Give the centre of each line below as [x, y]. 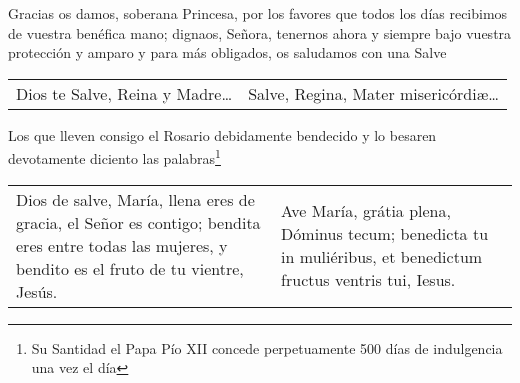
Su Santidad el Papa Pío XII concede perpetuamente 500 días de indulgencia [267, 347]
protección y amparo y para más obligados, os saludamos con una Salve [227, 52]
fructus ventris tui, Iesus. [368, 280]
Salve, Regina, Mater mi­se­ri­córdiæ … [373, 93]
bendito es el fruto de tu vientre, [130, 268]
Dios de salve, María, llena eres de [135, 199]
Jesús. [37, 291]
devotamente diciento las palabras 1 [114, 157]
